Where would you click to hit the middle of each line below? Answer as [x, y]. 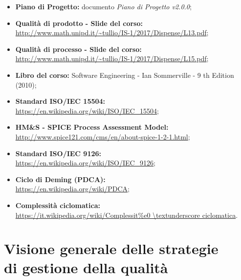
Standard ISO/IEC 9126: [58, 153]
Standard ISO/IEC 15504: [60, 101]
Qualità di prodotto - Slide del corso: [79, 23]
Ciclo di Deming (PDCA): [60, 179]
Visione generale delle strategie [111, 248]
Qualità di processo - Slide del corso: [78, 49]
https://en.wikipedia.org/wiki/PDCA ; [72, 189]
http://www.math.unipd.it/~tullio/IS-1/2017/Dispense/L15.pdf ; [112, 58]
